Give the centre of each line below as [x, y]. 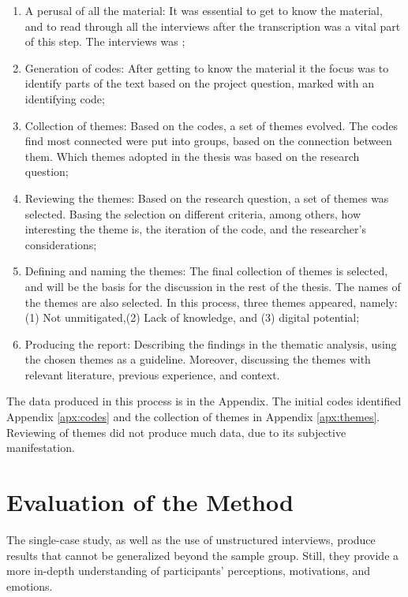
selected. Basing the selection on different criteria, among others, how [193, 213]
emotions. [30, 586]
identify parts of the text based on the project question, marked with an [199, 83]
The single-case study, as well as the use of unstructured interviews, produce [191, 539]
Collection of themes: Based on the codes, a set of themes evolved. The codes [211, 125]
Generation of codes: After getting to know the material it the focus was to [207, 67]
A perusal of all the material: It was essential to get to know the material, [204, 10]
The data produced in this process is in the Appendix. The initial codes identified [204, 401]
